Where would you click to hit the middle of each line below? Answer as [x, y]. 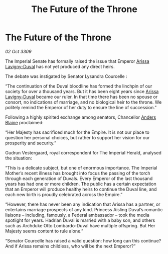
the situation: [19, 158]
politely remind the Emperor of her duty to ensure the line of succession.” [81, 107]
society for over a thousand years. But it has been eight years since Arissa [82, 91]
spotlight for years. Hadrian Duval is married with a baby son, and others [80, 220]
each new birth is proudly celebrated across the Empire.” [64, 194]
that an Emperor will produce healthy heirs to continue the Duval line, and [81, 189]
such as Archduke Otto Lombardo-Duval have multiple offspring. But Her [80, 225]
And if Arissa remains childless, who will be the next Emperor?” [70, 246]
